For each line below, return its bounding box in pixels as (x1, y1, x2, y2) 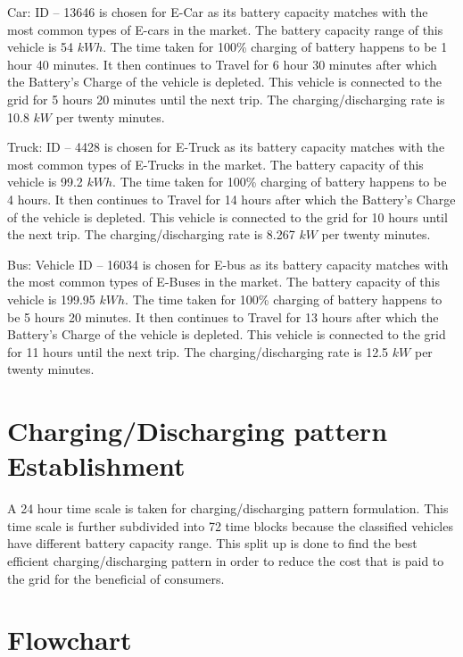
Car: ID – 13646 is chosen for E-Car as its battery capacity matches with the (7, 3, 428, 21)
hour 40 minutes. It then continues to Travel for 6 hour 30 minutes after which (7, 54, 437, 73)
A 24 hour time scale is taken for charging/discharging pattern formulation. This (7, 499, 449, 518)
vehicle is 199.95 (7, 289, 95, 308)
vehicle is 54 (7, 37, 73, 56)
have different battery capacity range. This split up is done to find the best (7, 534, 418, 553)
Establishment (7, 447, 186, 484)
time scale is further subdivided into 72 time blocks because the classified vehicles (7, 516, 453, 535)
